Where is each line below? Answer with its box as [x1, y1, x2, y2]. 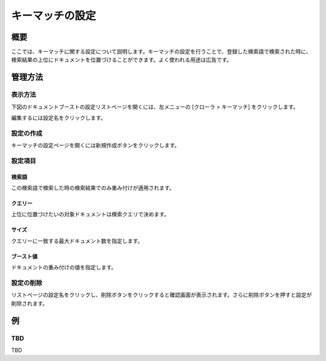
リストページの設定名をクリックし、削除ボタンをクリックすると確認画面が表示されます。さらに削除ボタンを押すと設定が [11, 291, 312, 298]
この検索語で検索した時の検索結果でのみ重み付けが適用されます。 [11, 184, 175, 192]
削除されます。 [11, 300, 48, 307]
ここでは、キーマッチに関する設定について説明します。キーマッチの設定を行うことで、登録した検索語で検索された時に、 [11, 48, 312, 55]
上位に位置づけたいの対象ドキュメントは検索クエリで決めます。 [11, 211, 170, 218]
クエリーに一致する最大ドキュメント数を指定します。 [11, 237, 143, 244]
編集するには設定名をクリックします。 [11, 115, 106, 121]
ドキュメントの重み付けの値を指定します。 [11, 264, 117, 271]
